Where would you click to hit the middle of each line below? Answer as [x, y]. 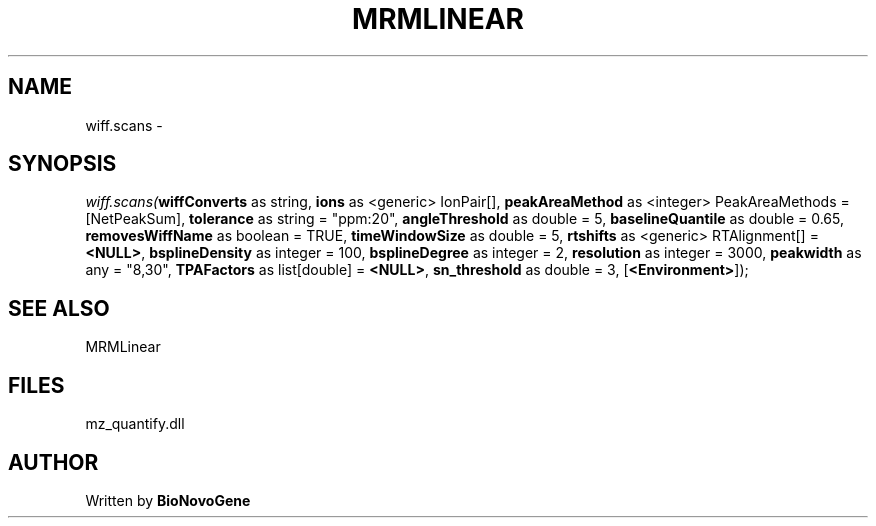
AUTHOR [53, 462]
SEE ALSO [59, 308]
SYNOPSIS [62, 164]
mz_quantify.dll [135, 424]
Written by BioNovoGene [168, 500]
